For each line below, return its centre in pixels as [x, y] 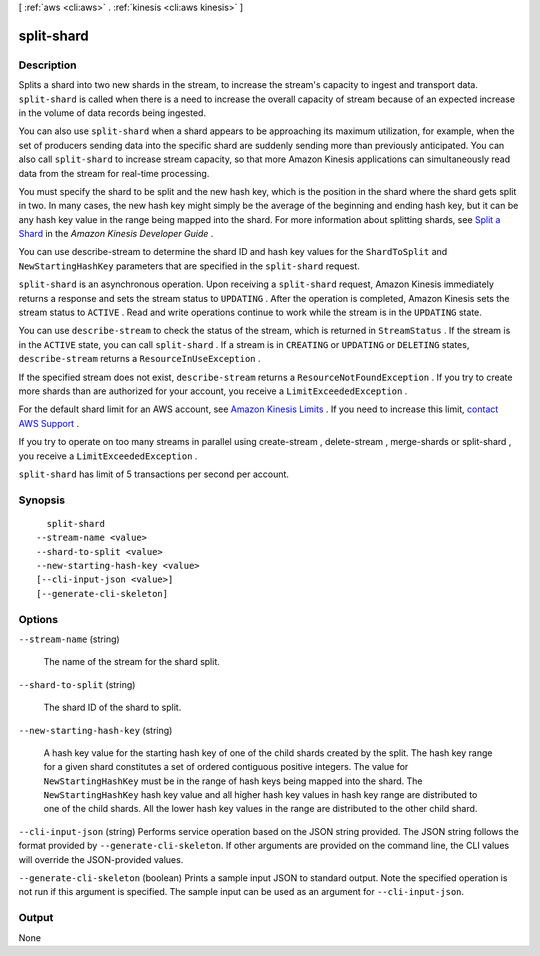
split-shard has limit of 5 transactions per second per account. [154, 474]
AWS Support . [49, 423]
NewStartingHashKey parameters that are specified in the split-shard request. [189, 266]
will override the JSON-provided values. [101, 859]
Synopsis [41, 500]
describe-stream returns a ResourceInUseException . [139, 359]
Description [47, 65]
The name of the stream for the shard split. [131, 662]
